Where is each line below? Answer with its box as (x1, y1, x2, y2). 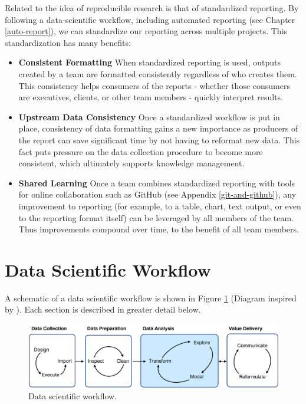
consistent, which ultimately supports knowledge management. (18, 157, 245, 169)
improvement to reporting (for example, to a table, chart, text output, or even (18, 199, 301, 212)
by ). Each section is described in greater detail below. (5, 303, 201, 316)
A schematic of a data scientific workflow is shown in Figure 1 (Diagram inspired (5, 291, 297, 304)
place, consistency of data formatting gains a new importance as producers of (18, 122, 298, 134)
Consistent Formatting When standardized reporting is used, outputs (18, 56, 281, 68)
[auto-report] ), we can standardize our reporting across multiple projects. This (5, 25, 288, 37)
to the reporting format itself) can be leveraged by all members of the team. (18, 211, 294, 224)
